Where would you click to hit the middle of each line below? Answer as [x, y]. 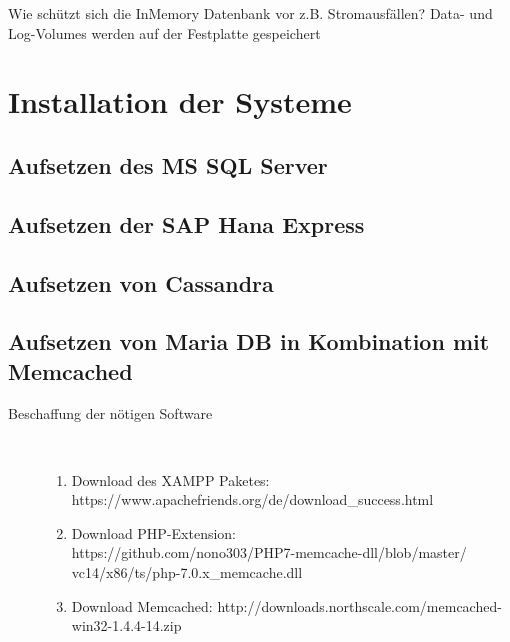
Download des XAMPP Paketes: [170, 479]
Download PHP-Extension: [154, 532]
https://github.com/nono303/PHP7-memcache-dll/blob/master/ [269, 552]
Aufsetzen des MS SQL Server [168, 164]
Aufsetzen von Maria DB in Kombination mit [249, 341]
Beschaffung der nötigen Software [110, 412]
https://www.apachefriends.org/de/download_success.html [252, 499]
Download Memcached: [142, 605]
